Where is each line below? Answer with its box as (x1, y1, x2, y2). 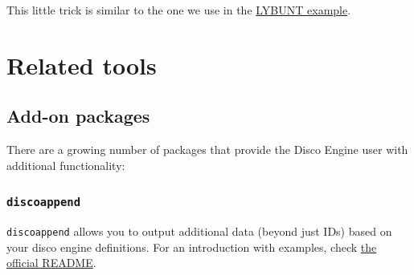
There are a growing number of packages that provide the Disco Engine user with (6, 141, 408, 158)
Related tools (6, 48, 157, 81)
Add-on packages (6, 103, 150, 128)
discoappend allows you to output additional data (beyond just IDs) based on (6, 223, 392, 240)
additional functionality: (6, 156, 125, 173)
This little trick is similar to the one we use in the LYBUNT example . (6, 2, 351, 18)
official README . (6, 254, 96, 271)
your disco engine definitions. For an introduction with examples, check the (6, 238, 377, 255)
